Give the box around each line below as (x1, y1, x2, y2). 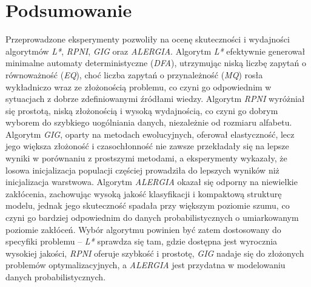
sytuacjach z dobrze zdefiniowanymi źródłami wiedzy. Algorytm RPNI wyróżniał (5, 92, 305, 105)
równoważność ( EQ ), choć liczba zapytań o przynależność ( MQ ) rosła (5, 68, 263, 81)
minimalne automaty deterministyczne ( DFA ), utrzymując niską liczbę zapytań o (5, 56, 306, 69)
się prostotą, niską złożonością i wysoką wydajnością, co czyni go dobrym (5, 104, 278, 116)
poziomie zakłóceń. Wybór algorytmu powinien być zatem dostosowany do (5, 223, 281, 235)
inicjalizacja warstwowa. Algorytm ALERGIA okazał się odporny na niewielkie (5, 175, 298, 188)
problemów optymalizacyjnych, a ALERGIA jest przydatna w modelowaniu (5, 258, 286, 271)
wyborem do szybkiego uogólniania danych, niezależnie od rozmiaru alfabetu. (5, 116, 292, 129)
